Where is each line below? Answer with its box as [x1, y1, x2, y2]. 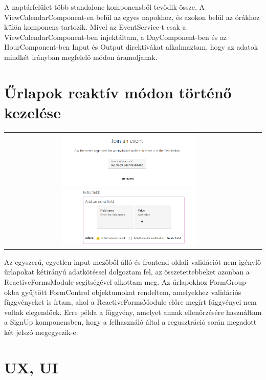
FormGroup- [209, 277, 249, 287]
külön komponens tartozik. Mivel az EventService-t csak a [4, 22, 186, 32]
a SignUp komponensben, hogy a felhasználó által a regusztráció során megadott [4, 316, 257, 327]
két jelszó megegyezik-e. [4, 327, 78, 337]
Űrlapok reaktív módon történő [4, 81, 232, 102]
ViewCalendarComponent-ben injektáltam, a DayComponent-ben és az [4, 31, 227, 42]
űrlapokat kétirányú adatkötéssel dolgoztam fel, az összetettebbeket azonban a [4, 266, 250, 277]
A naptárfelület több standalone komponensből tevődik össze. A [4, 2, 205, 12]
